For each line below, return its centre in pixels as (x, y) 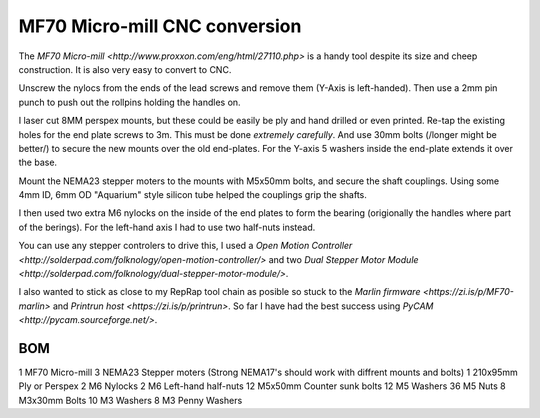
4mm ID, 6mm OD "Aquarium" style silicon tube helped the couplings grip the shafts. (192, 195)
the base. (38, 162)
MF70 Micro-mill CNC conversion (160, 26)
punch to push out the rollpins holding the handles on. (129, 102)
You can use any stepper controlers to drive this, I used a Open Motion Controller (185, 246)
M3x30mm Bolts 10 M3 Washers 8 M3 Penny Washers (130, 400)
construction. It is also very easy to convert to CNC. (125, 69)
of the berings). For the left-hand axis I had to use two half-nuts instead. (167, 227)
